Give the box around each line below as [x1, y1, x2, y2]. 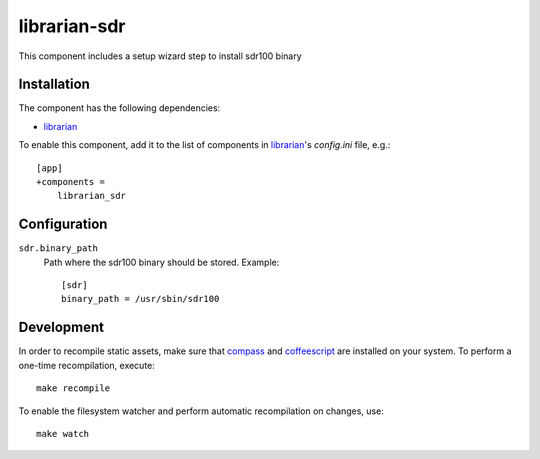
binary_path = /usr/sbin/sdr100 [61, 293, 220, 305]
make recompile [36, 383, 111, 394]
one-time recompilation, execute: [18, 359, 155, 371]
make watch [36, 428, 90, 439]
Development [18, 319, 105, 336]
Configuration [18, 216, 108, 233]
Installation [18, 76, 90, 93]
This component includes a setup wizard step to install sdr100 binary [18, 50, 302, 62]
